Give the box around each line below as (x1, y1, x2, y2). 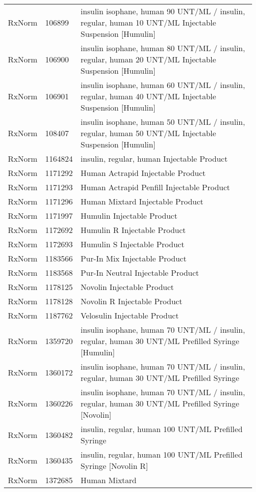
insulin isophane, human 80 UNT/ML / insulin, (80, 42, 245, 54)
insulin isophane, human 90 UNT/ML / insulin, (80, 5, 245, 17)
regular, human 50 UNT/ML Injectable (80, 127, 216, 139)
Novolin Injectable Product (80, 281, 174, 292)
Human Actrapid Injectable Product (80, 167, 206, 178)
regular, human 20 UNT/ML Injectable (80, 54, 216, 65)
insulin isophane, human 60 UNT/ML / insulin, (80, 79, 245, 90)
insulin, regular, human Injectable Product (80, 153, 228, 164)
